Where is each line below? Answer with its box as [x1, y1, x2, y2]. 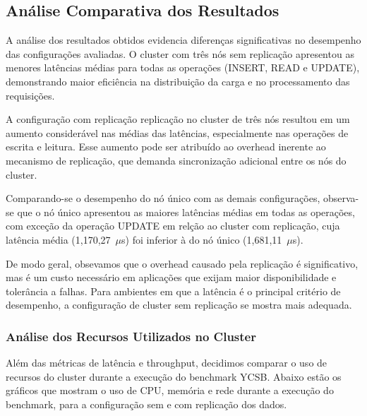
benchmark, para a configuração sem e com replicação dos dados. [6, 396, 287, 411]
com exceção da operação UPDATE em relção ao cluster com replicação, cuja [6, 218, 340, 233]
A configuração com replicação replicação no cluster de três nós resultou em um [6, 112, 350, 126]
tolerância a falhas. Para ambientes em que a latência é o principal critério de [6, 283, 341, 298]
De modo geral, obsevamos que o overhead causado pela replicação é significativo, [6, 256, 359, 271]
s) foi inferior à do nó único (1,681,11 [121, 232, 282, 246]
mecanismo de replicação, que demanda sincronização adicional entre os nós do [6, 153, 347, 167]
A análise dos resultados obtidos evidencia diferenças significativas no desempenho [6, 32, 361, 47]
